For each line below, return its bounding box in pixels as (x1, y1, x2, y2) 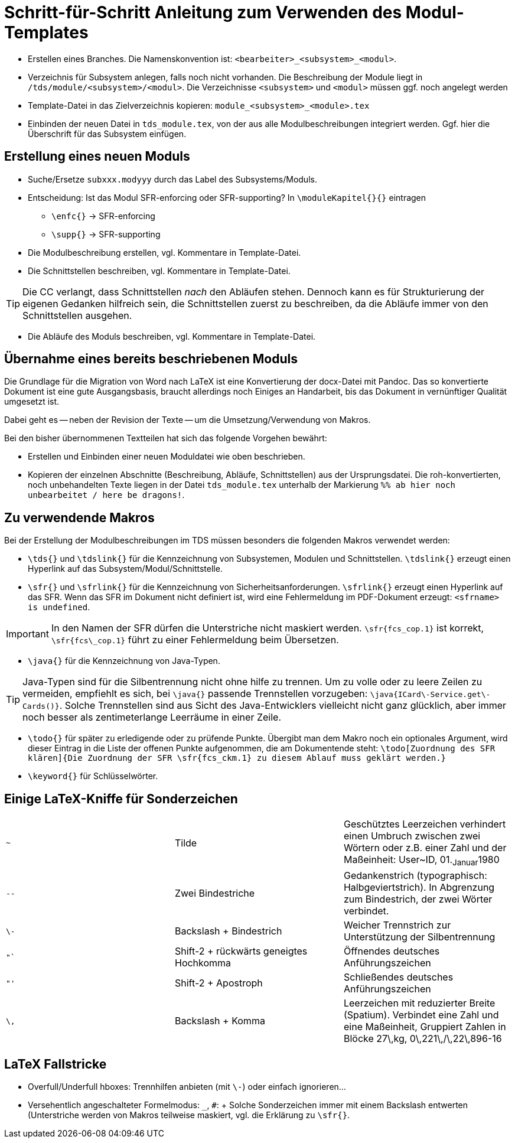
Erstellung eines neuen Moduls (4, 149, 190, 164)
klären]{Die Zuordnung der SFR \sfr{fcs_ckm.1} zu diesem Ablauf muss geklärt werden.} (28, 753, 446, 763)
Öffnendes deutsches (343, 945, 440, 958)
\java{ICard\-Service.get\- (370, 690, 491, 699)
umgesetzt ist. (4, 396, 60, 407)
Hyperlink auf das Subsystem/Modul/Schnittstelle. (28, 564, 223, 574)
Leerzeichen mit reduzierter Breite (343, 997, 496, 1010)
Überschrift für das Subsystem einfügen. (28, 128, 187, 139)
